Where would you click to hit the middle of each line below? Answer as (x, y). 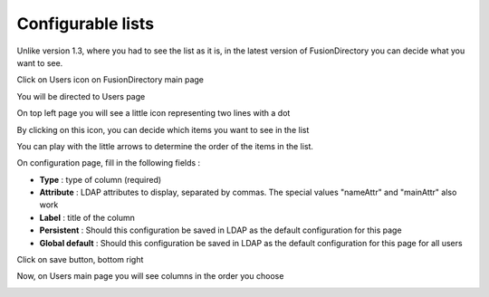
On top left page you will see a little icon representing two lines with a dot (153, 113)
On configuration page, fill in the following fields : (109, 163)
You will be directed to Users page (81, 96)
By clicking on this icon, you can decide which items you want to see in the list (163, 129)
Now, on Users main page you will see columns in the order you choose (150, 276)
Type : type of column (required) (101, 179)
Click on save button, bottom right (80, 260)
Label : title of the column (87, 217)
